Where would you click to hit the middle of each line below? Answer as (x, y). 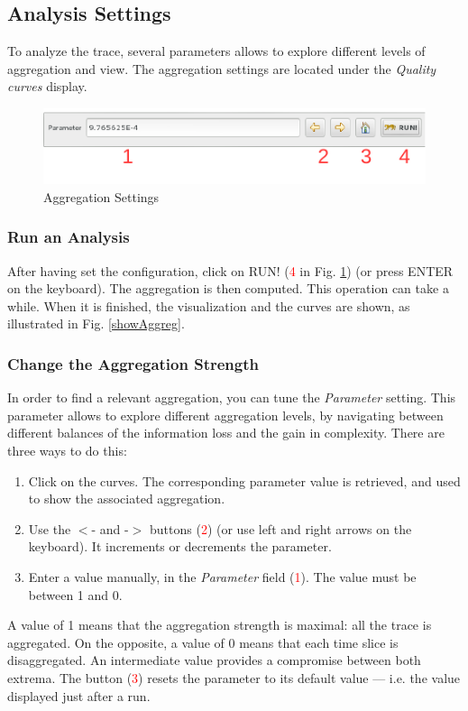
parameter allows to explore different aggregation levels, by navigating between (225, 415)
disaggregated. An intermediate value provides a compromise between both (214, 660)
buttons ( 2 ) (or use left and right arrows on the (281, 528)
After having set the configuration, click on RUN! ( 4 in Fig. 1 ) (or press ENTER (230, 270)
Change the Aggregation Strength (133, 363)
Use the (50, 528)
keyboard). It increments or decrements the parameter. (180, 546)
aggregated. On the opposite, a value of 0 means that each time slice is (203, 642)
